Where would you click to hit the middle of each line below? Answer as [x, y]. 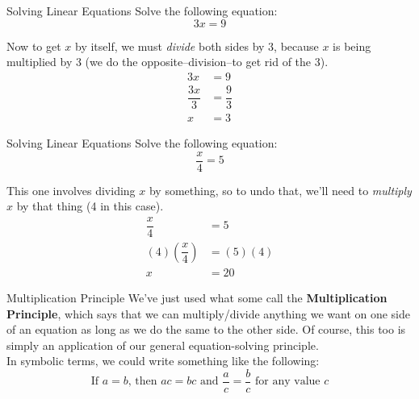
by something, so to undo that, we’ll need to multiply [280, 190]
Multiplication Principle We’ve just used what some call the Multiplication [197, 297]
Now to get [34, 46]
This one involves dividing [71, 190]
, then [142, 382]
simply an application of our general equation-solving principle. [163, 345]
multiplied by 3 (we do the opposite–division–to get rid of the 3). [168, 62]
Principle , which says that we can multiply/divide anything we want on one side [209, 313]
